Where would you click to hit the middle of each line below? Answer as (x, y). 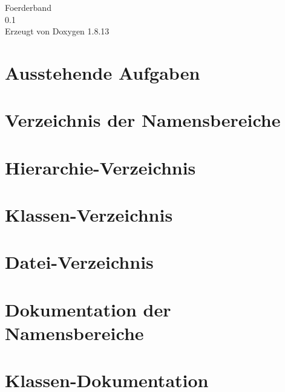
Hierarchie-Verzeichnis (100, 167)
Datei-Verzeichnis (79, 262)
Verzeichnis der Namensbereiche (143, 120)
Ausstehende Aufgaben (103, 72)
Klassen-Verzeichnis (89, 215)
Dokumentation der (88, 309)
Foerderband (28, 7)
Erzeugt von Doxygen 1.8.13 (57, 31)
